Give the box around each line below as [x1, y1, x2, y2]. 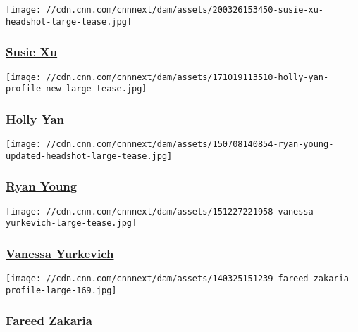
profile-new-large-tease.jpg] [6, 84, 147, 94]
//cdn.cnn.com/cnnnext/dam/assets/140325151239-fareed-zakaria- [46, 274, 354, 284]
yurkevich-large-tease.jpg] [6, 218, 137, 229]
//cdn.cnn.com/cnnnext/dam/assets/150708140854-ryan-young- [46, 139, 334, 150]
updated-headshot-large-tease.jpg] [6, 151, 173, 161]
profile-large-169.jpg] [6, 285, 117, 295]
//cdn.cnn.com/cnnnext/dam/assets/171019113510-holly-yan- [46, 72, 329, 82]
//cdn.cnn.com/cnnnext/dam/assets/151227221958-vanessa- [46, 206, 319, 217]
